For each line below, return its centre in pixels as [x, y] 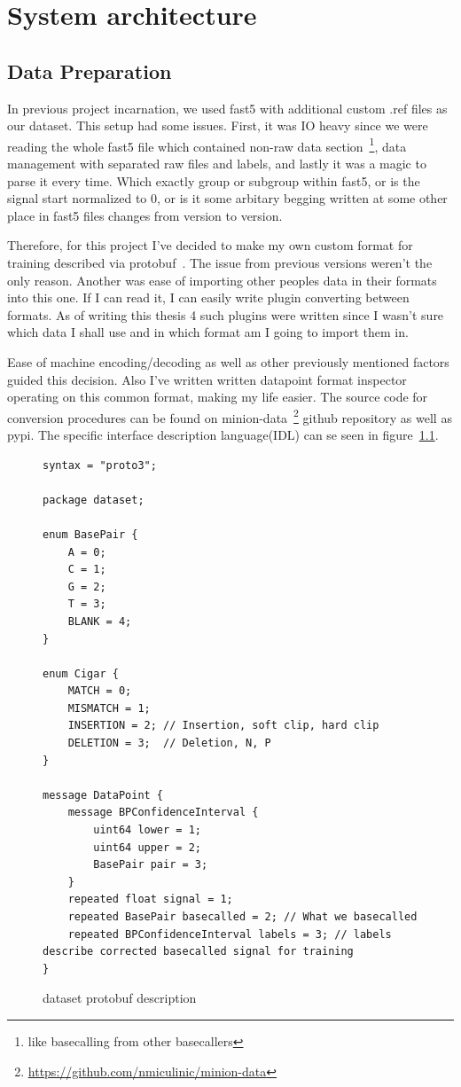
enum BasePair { [90, 534]
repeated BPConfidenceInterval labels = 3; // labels [230, 934]
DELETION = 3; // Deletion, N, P [169, 743]
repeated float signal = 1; [150, 899]
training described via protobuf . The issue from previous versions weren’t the [220, 262]
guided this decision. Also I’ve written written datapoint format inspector [207, 379]
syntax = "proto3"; [100, 465]
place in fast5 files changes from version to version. [145, 215]
